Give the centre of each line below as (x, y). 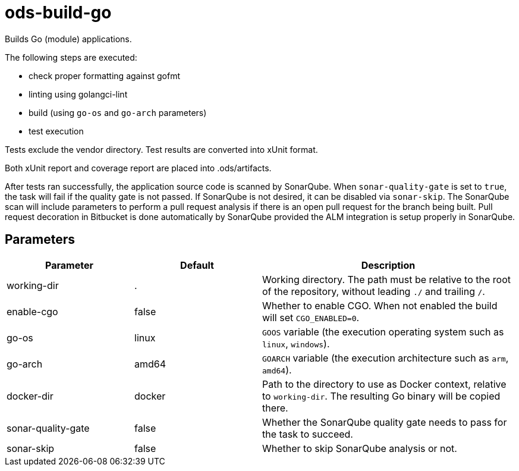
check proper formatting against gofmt (105, 76)
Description (388, 265)
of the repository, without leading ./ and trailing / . (374, 291)
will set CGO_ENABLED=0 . (311, 317)
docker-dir (30, 396)
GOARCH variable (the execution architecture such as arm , (386, 358)
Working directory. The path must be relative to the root (386, 279)
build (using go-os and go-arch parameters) (118, 112)
